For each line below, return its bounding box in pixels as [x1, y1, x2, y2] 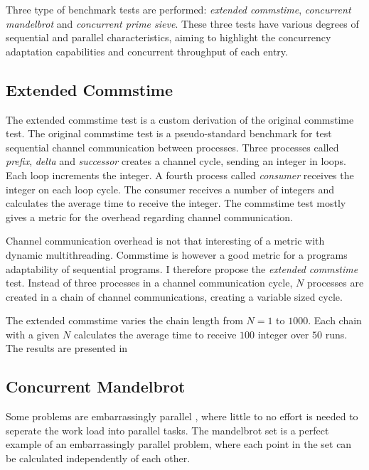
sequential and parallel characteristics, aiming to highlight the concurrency [6, 30, 331, 45]
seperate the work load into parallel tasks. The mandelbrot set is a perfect [6, 422, 329, 437]
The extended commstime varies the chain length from [6, 313, 243, 328]
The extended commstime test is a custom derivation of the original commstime [6, 112, 354, 127]
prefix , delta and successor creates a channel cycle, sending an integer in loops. [6, 154, 346, 169]
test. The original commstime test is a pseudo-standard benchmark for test [6, 126, 332, 141]
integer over [257, 326, 309, 341]
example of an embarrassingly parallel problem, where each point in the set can [6, 437, 352, 452]
